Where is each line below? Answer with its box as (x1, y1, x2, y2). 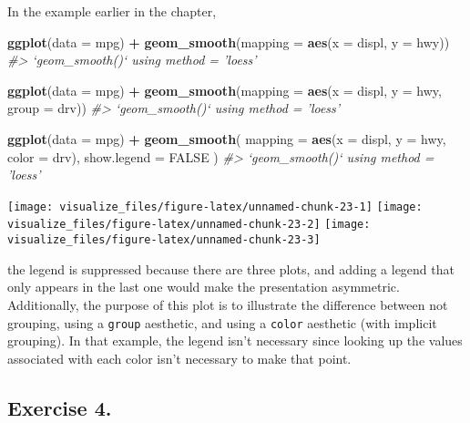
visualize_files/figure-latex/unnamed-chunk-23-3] (7, 233, 321, 247)
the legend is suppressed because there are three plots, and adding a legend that (7, 259, 455, 278)
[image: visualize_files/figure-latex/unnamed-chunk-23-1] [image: (7, 200, 423, 213)
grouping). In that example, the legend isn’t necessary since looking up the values (7, 331, 463, 350)
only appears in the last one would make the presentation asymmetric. (7, 277, 400, 296)
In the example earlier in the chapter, (7, 2, 217, 20)
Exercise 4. (7, 393, 112, 421)
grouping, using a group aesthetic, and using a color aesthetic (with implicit (7, 313, 437, 332)
